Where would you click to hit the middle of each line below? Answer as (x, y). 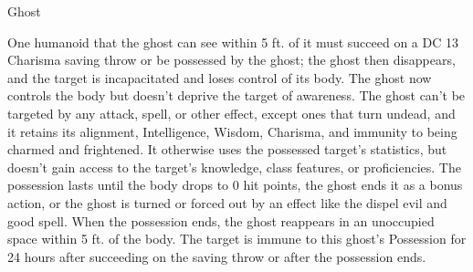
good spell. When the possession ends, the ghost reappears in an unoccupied (221, 220)
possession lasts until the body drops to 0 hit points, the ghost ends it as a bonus (235, 185)
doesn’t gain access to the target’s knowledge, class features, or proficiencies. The (234, 167)
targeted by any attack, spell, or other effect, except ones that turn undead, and (231, 113)
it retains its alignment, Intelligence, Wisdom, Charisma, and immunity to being (232, 131)
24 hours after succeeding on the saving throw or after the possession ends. (217, 256)
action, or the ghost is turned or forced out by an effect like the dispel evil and (227, 202)
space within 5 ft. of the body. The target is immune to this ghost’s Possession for (237, 239)
